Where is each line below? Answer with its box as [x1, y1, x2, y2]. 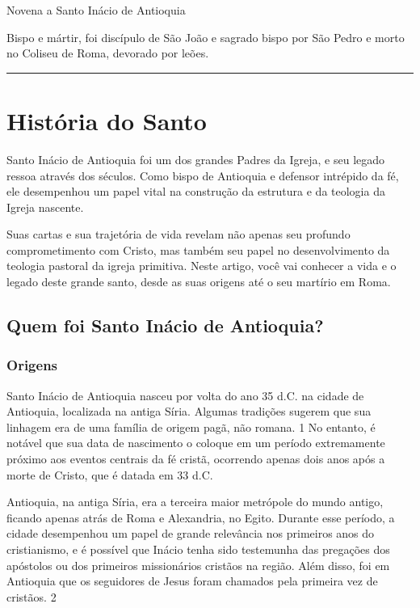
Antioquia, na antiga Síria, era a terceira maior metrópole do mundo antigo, [6, 493, 384, 510]
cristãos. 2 [6, 588, 57, 605]
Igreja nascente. [6, 198, 84, 215]
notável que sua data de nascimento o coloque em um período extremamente [6, 434, 385, 451]
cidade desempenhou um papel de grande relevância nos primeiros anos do [6, 525, 375, 542]
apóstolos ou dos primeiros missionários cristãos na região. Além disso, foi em [6, 556, 390, 573]
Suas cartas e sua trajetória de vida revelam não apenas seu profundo [6, 226, 351, 243]
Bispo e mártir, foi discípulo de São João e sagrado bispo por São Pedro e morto [6, 28, 405, 45]
